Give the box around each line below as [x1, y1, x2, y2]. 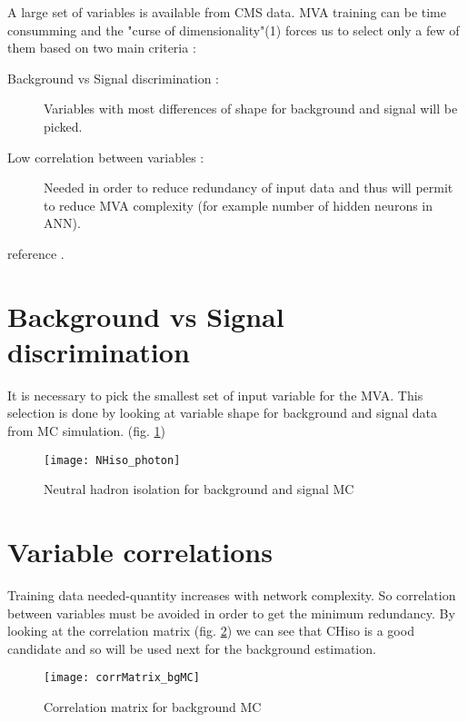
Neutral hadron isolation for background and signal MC [44, 480, 354, 499]
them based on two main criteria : [7, 38, 196, 57]
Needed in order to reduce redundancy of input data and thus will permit [44, 178, 453, 197]
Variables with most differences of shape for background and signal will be [44, 99, 458, 118]
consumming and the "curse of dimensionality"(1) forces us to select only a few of [7, 20, 460, 39]
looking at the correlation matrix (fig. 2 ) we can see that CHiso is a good [7, 621, 414, 640]
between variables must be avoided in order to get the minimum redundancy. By [7, 603, 455, 622]
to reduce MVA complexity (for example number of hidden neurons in [44, 195, 433, 214]
